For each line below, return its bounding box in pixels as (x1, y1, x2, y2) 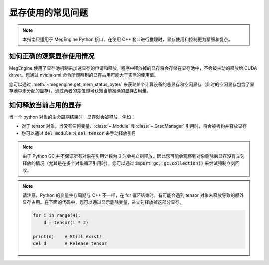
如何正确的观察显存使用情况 (9, 52, 95, 60)
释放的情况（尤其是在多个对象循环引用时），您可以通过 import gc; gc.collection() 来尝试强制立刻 (22, 160, 236, 166)
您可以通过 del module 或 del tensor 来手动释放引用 (21, 130, 136, 136)
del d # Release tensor (33, 240, 107, 246)
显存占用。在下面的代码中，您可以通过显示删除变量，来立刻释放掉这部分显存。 (22, 199, 184, 205)
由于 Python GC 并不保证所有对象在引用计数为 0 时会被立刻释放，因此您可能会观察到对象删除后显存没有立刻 (22, 153, 245, 159)
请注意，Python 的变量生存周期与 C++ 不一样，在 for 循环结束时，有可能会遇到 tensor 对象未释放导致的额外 (22, 192, 244, 198)
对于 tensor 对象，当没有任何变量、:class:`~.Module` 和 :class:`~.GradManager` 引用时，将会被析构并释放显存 (21, 123, 247, 129)
